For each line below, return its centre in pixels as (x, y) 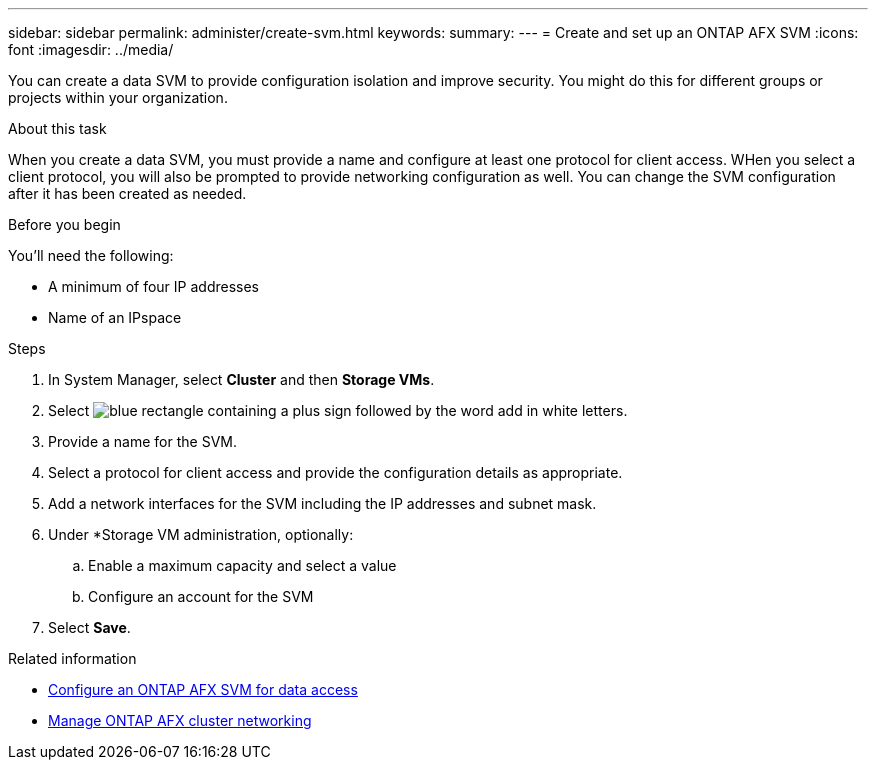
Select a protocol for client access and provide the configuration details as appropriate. (335, 472)
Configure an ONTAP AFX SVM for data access (203, 689)
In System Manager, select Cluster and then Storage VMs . (241, 379)
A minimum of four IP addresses (153, 286)
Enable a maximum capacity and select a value (242, 565)
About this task (57, 128)
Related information (72, 658)
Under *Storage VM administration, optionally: (201, 534)
